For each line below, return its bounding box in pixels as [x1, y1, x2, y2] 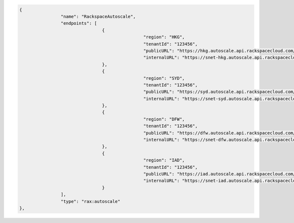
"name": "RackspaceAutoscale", [60, 14, 136, 19]
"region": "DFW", [143, 116, 185, 122]
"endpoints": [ [60, 21, 98, 26]
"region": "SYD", [143, 75, 185, 81]
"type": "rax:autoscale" [60, 199, 121, 204]
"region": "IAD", [143, 157, 185, 163]
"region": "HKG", [143, 34, 185, 40]
